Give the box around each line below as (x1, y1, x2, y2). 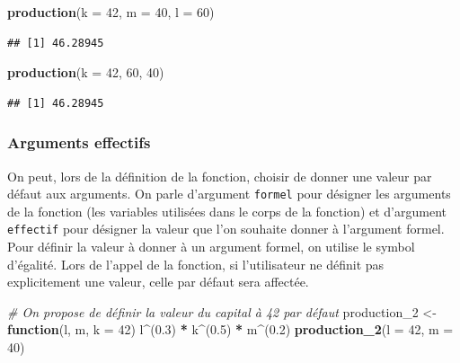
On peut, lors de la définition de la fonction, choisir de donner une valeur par (7, 166, 432, 185)
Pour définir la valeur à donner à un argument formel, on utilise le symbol (7, 237, 415, 256)
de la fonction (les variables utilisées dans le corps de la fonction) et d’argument (7, 201, 447, 220)
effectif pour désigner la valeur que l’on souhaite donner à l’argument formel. (7, 219, 445, 238)
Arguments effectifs (7, 131, 151, 154)
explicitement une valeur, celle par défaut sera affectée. (7, 272, 309, 291)
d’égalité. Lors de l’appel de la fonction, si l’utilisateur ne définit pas (7, 254, 385, 273)
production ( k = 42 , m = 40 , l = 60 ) (7, 3, 215, 21)
